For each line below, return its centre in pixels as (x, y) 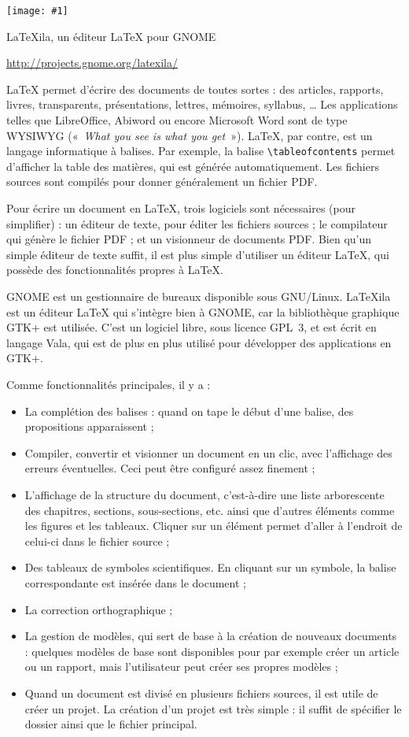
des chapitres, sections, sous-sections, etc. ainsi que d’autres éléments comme (210, 510)
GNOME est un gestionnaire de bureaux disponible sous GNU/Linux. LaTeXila (199, 296)
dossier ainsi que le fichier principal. (111, 724)
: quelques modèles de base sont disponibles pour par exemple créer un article (212, 651)
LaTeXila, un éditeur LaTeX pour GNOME (111, 36)
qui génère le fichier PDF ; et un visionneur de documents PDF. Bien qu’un (189, 239)
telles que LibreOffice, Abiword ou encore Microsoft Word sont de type (177, 120)
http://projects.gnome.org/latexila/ (92, 63)
